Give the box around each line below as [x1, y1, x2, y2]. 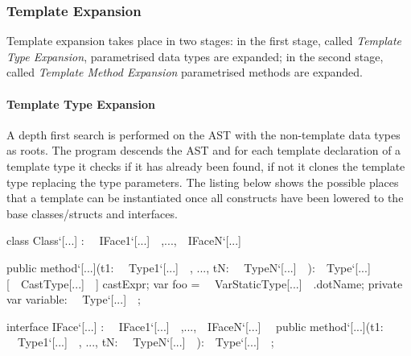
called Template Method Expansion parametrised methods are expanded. [6, 64, 363, 81]
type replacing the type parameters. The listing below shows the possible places [6, 173, 399, 190]
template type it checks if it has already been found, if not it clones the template [6, 157, 405, 174]
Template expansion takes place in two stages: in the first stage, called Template [6, 32, 402, 49]
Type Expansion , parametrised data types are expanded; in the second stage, [6, 48, 384, 64]
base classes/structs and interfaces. [6, 205, 178, 221]
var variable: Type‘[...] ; [6, 291, 141, 308]
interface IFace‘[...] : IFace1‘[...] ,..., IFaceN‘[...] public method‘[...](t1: [6, 317, 384, 334]
